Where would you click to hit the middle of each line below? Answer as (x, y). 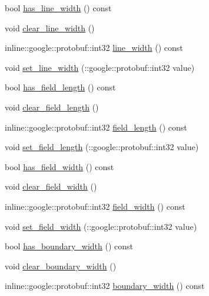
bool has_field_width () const (59, 166)
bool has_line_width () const (58, 8)
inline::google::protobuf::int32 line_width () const (94, 48)
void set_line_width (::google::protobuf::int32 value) (100, 67)
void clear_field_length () (52, 107)
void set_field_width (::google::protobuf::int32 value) (101, 226)
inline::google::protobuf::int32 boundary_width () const (105, 286)
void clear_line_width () (50, 27)
